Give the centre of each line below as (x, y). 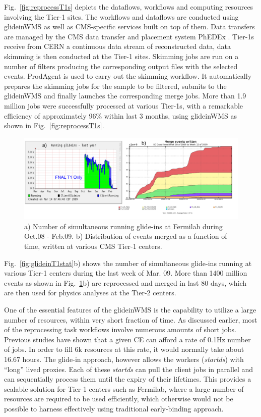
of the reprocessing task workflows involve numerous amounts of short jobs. (120, 329)
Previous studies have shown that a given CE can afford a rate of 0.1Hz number (127, 339)
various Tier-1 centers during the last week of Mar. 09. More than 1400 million (126, 273)
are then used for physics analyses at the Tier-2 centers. (90, 293)
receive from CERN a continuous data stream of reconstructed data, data (117, 46)
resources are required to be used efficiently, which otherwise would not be (119, 399)
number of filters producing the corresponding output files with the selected (121, 66)
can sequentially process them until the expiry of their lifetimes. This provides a (128, 379)
